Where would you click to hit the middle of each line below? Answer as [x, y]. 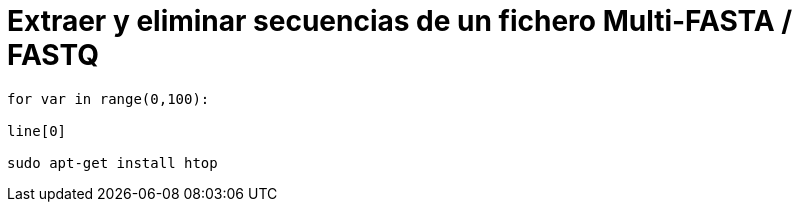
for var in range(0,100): [108, 98]
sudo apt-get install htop [112, 162]
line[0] [37, 130]
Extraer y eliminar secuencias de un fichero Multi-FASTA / [400, 21]
